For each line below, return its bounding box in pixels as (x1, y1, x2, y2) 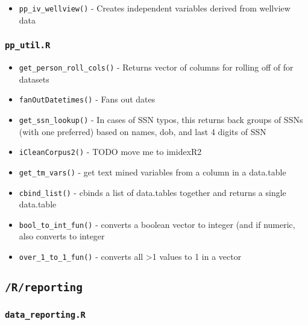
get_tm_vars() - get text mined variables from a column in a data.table (19, 165, 286, 178)
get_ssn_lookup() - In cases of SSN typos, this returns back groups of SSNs (19, 113, 303, 125)
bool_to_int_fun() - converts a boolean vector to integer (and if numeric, (19, 218, 295, 230)
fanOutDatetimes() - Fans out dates (19, 93, 156, 106)
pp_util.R (5, 40, 51, 51)
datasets (19, 72, 49, 85)
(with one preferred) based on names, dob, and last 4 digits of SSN (19, 125, 266, 137)
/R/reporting (5, 281, 83, 294)
